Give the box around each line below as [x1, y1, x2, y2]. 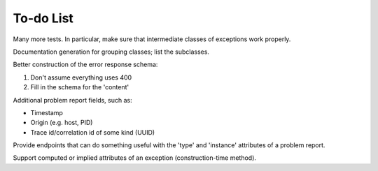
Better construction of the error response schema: [13, 60, 158, 69]
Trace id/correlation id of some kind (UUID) [30, 128, 155, 136]
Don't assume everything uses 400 [30, 73, 132, 82]
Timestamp [30, 108, 63, 117]
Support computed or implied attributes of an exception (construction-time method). [13, 154, 257, 162]
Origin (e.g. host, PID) [30, 119, 93, 127]
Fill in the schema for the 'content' [30, 83, 129, 91]
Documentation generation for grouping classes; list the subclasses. [13, 47, 210, 56]
